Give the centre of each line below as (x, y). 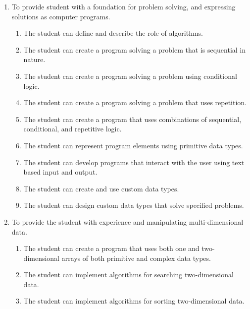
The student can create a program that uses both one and (111, 248)
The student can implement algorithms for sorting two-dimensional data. (134, 301)
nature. (34, 59)
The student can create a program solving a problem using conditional (130, 76)
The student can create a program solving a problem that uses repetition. (135, 102)
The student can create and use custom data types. (101, 188)
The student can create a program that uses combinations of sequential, (132, 119)
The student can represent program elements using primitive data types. (133, 145)
